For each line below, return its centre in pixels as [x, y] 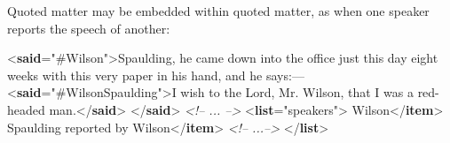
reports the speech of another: [89, 28]
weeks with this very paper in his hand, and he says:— [156, 75]
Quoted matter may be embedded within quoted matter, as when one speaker [218, 11]
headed [26, 109]
